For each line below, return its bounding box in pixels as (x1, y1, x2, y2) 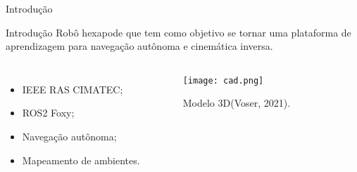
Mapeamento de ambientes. (22, 152, 140, 167)
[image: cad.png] (182, 75, 264, 86)
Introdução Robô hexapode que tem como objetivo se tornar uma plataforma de (6, 25, 351, 39)
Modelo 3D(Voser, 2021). (182, 95, 291, 110)
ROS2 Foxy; (22, 105, 75, 120)
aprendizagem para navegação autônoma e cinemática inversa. (6, 39, 273, 53)
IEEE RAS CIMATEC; (22, 81, 123, 96)
